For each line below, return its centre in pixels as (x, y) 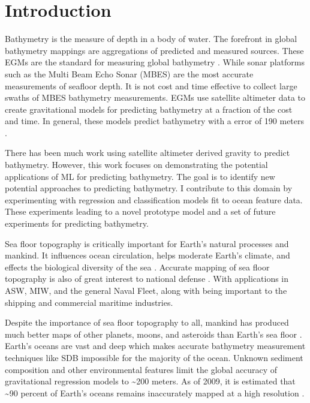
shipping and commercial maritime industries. (89, 302)
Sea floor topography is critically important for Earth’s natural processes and (147, 243)
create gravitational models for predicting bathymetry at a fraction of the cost (149, 109)
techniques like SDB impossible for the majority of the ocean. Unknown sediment (154, 357)
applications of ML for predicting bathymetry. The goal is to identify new (140, 176)
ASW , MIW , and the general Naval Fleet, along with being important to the (146, 290)
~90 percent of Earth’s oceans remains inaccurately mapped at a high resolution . (155, 393)
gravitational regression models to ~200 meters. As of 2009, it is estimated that (150, 381)
